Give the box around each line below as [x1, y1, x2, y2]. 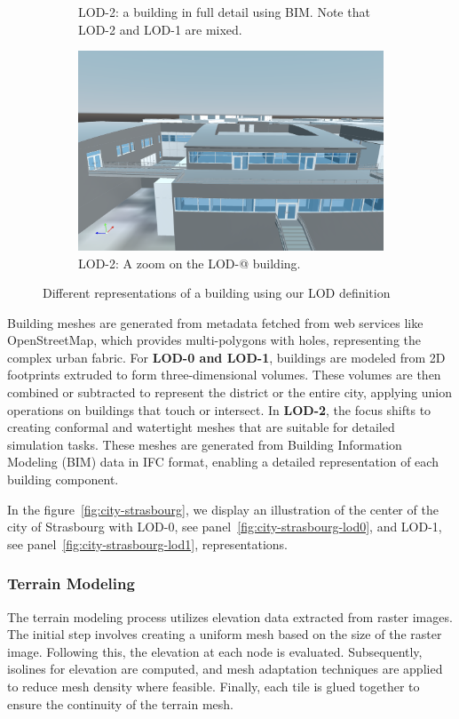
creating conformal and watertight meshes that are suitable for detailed [7, 418, 395, 436]
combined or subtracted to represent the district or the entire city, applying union [7, 383, 453, 402]
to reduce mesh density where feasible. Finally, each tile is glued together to [7, 677, 420, 696]
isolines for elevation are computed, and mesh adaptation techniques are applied [7, 659, 443, 678]
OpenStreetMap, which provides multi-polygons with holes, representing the [7, 331, 422, 349]
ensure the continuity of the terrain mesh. [7, 694, 233, 713]
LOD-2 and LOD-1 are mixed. [78, 20, 242, 38]
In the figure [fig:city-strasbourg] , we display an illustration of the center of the [7, 499, 439, 518]
